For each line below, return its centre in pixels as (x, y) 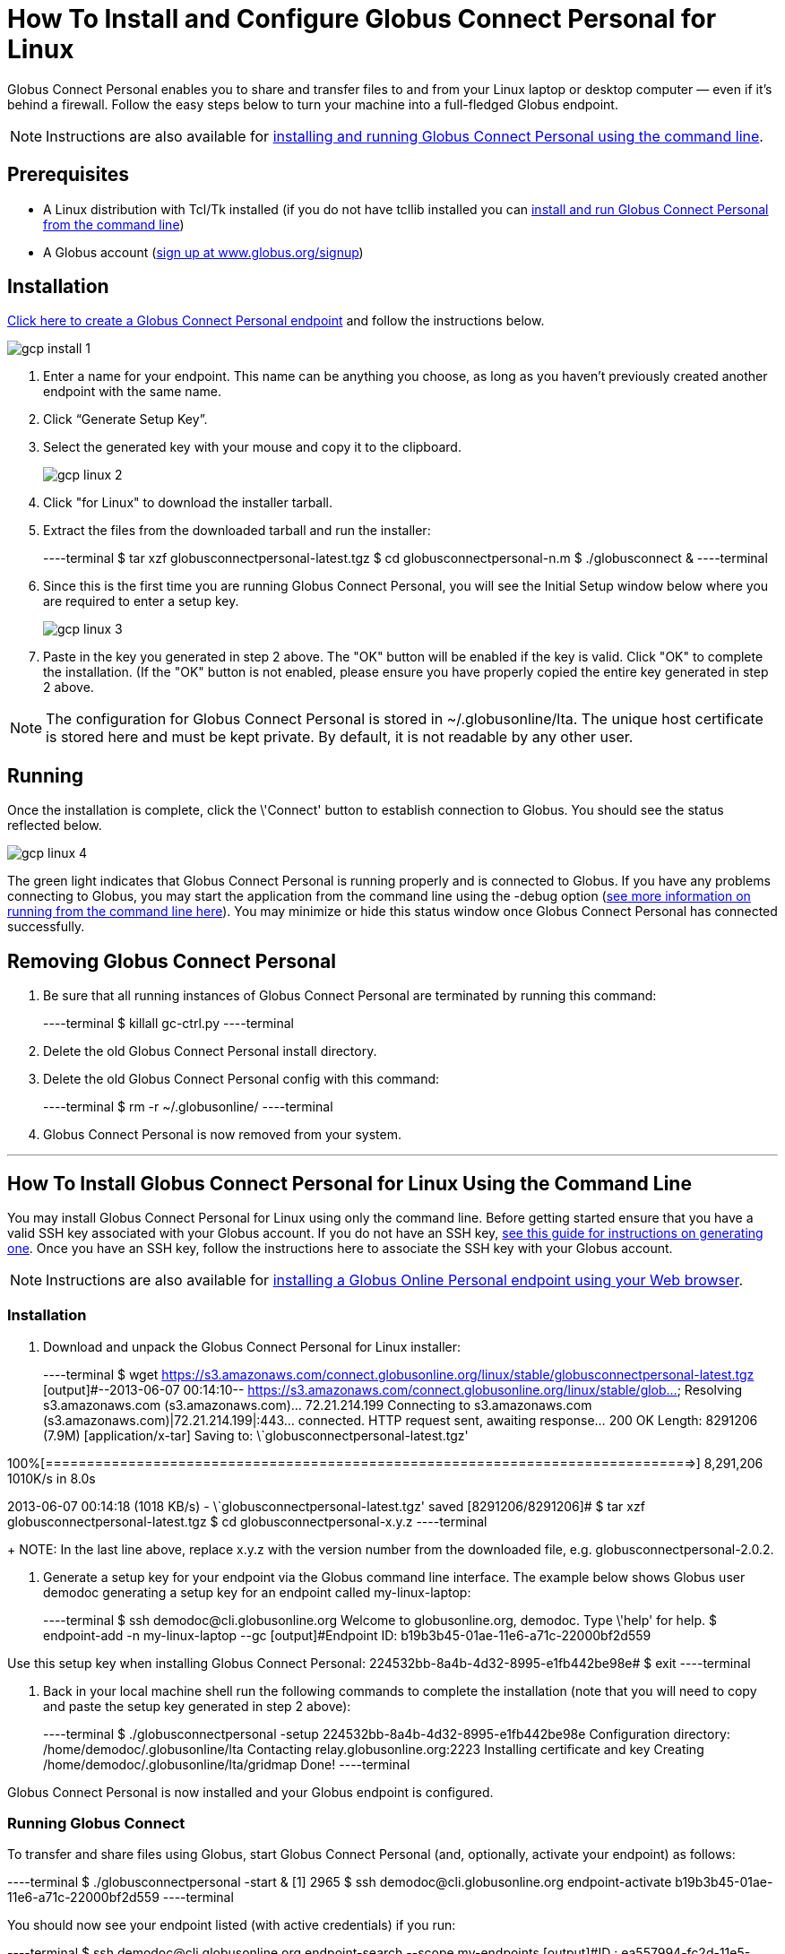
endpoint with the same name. (132, 392)
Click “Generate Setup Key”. (125, 419)
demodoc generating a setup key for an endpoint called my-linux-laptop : (257, 1592)
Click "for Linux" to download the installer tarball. (188, 503)
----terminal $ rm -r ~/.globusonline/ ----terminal (188, 1107)
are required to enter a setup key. (141, 601)
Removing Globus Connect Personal (172, 961)
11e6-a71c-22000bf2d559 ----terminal (121, 1898)
